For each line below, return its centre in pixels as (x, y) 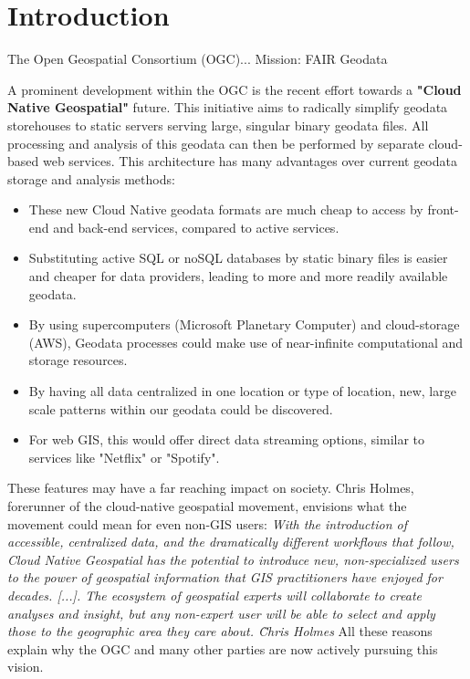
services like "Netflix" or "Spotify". (124, 457)
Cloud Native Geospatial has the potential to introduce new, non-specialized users (233, 559)
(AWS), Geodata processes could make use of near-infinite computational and (246, 342)
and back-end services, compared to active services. (196, 227)
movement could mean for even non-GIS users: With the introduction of (207, 523)
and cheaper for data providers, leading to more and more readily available (238, 276)
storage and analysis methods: (91, 178)
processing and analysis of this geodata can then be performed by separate (216, 143)
